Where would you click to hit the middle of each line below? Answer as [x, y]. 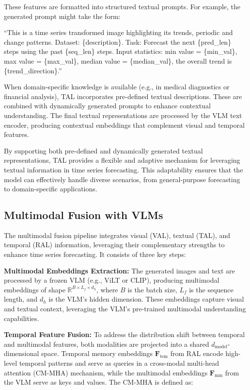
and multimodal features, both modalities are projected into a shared [107, 344]
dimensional [22, 353]
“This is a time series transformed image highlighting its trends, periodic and [118, 32]
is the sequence [211, 289]
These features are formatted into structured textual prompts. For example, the [122, 6]
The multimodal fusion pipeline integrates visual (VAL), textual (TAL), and [117, 235]
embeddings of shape [35, 289]
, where [107, 289]
